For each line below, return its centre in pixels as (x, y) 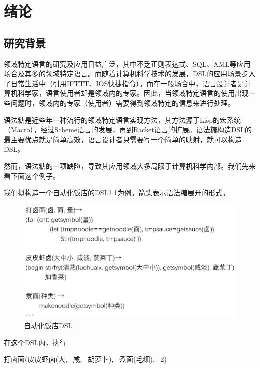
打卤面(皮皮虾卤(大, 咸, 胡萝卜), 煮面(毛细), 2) (85, 359)
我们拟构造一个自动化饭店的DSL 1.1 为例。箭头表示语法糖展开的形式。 (117, 193)
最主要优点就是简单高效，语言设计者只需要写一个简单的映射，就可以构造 (123, 139)
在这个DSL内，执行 (35, 342)
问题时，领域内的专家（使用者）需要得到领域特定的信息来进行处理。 (123, 103)
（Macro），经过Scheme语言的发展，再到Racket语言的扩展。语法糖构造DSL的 (128, 130)
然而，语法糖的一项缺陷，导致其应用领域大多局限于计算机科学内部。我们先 (126, 166)
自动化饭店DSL (48, 326)
